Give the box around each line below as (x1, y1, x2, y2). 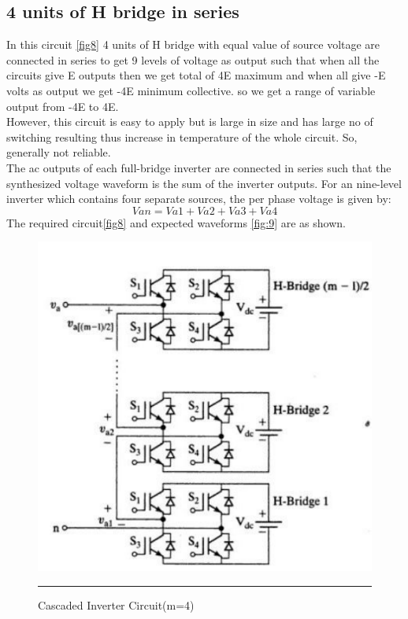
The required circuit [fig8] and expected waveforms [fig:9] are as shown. (6, 214, 346, 230)
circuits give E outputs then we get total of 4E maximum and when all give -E (6, 67, 386, 83)
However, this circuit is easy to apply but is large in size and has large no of (6, 113, 373, 130)
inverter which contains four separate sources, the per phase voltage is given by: (6, 190, 391, 207)
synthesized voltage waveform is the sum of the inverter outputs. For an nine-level (6, 175, 402, 191)
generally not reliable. (6, 144, 111, 160)
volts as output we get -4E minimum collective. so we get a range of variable (6, 82, 376, 98)
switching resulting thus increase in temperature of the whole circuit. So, (6, 128, 358, 145)
